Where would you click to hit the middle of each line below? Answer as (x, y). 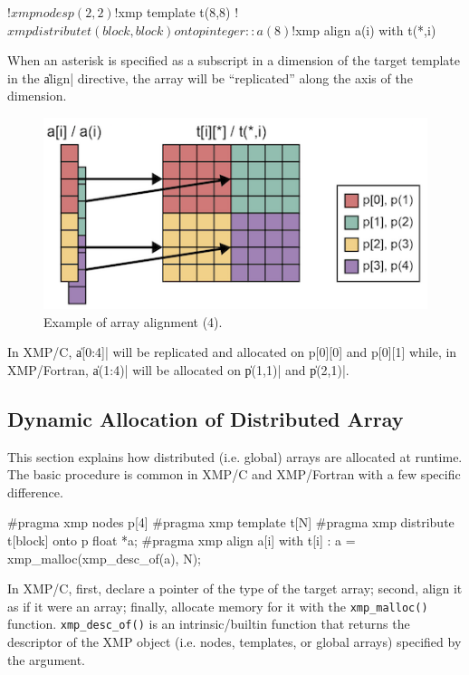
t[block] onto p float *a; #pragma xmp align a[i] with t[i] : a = (182, 540)
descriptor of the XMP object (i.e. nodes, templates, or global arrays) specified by (234, 642)
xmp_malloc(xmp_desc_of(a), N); (104, 558)
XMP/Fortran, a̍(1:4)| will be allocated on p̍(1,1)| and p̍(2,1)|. (178, 369)
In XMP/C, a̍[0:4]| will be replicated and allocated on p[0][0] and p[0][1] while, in (232, 352)
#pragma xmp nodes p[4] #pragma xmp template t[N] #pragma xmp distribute (231, 522)
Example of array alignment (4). (133, 321)
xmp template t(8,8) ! (178, 12)
